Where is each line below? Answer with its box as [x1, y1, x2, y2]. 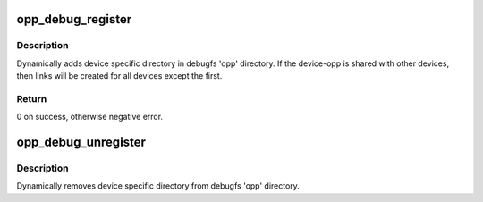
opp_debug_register [16, 12, 132, 27]
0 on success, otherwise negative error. [16, 112, 164, 122]
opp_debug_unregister [16, 135, 147, 150]
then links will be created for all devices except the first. [16, 71, 223, 81]
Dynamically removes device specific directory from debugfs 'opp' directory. [16, 181, 300, 191]
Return [16, 92, 47, 105]
